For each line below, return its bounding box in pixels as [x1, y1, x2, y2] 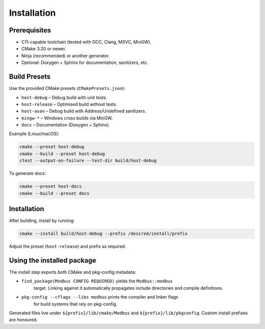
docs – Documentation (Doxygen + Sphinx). [21, 122, 110, 128]
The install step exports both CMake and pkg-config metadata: [9, 269, 136, 275]
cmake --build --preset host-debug [19, 151, 105, 157]
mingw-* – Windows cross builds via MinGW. [21, 115, 113, 121]
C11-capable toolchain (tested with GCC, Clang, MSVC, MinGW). [21, 39, 152, 45]
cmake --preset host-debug [19, 144, 84, 150]
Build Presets [9, 73, 51, 81]
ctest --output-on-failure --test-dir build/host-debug [19, 158, 157, 164]
